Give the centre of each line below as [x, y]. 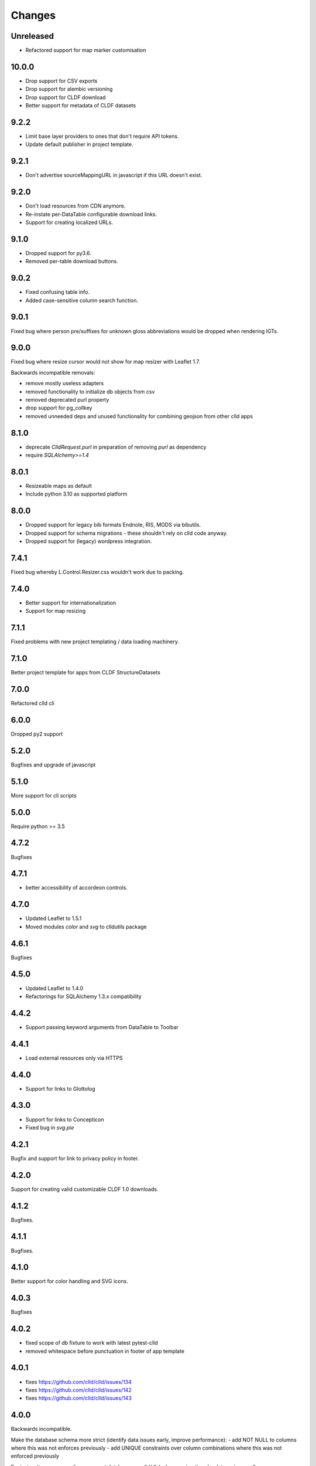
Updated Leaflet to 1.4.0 [54, 988]
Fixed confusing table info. [58, 292]
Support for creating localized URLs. [69, 222]
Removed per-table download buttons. [72, 262]
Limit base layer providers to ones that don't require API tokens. [102, 136]
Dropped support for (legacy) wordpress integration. [89, 541]
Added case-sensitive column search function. [82, 300]
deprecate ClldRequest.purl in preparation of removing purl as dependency [116, 447]
